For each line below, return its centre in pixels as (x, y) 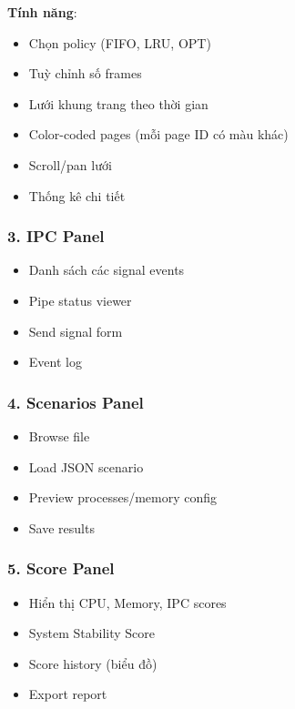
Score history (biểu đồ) (93, 663)
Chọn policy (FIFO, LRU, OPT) (120, 42)
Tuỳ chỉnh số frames (85, 73)
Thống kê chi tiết (77, 195)
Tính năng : (42, 12)
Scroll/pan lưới (70, 164)
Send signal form (76, 331)
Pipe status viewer (80, 300)
